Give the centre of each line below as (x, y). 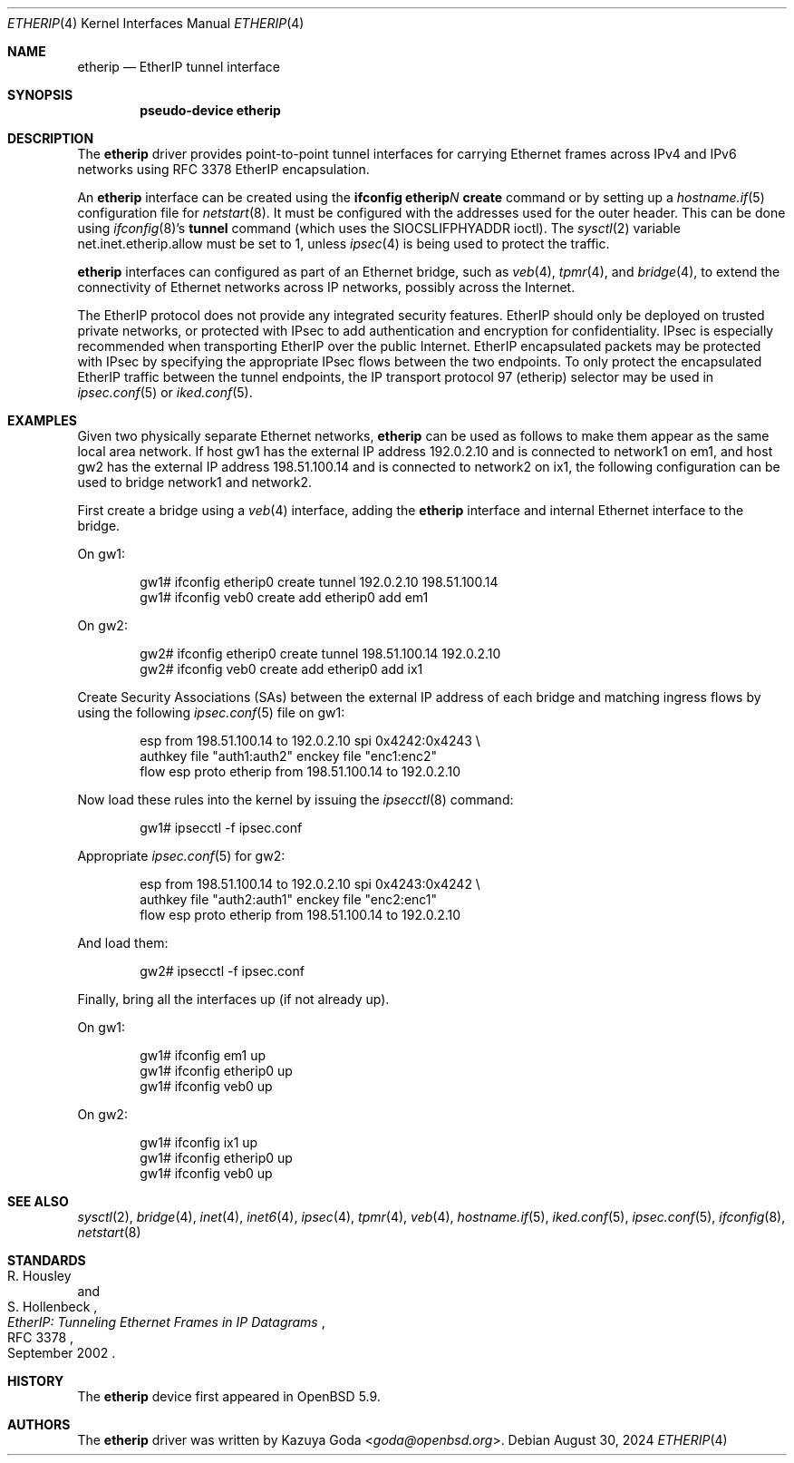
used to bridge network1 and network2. (194, 482)
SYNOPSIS (40, 95)
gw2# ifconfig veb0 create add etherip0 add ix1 (281, 669)
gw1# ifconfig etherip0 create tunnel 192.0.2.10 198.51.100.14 (319, 582)
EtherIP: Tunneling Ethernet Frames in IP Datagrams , (166, 1322)
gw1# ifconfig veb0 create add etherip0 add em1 (284, 597)
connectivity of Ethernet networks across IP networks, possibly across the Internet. (326, 287)
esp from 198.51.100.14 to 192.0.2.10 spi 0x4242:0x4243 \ (310, 741)
